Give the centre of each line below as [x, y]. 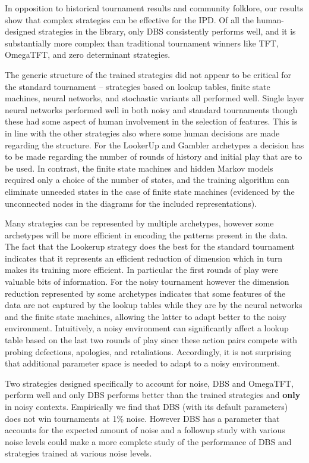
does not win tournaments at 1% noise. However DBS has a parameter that [142, 418]
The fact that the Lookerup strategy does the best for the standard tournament [150, 246]
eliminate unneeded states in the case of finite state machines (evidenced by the [150, 191]
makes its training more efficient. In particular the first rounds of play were [142, 270]
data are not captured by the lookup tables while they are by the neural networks [154, 305]
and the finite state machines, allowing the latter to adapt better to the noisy [146, 316]
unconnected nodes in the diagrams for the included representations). [131, 203]
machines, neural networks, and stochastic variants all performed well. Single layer [154, 98]
